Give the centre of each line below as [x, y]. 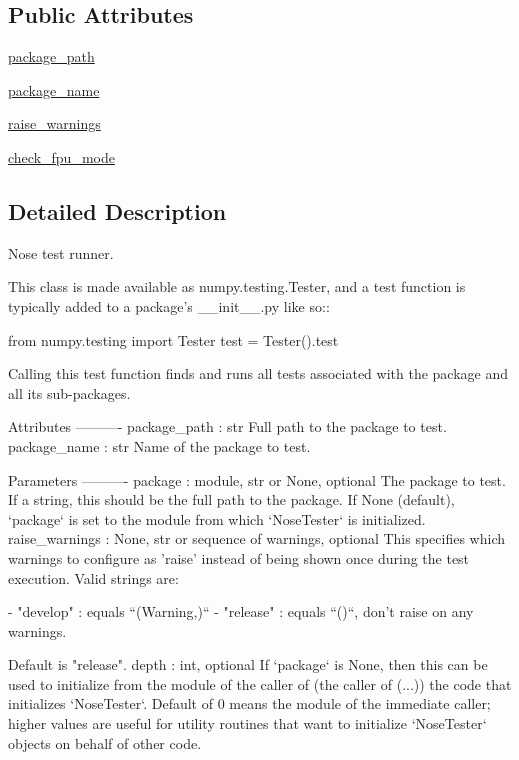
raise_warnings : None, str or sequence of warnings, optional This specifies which [257, 538]
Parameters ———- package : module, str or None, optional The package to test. [257, 479]
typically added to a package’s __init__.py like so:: [169, 305]
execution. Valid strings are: [93, 577]
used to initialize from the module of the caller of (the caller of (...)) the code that [260, 683]
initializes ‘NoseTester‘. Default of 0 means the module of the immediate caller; [249, 703]
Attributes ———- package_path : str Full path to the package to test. [227, 426]
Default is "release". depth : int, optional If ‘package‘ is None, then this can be [248, 664]
